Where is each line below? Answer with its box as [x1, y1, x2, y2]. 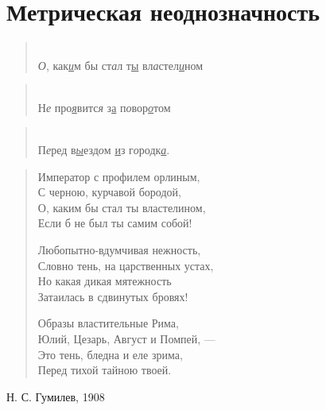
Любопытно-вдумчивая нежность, [37, 242, 201, 258]
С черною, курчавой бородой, [37, 184, 181, 200]
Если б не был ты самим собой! [37, 215, 192, 231]
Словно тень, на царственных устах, [37, 257, 214, 273]
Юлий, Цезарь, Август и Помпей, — [37, 331, 215, 347]
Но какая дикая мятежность [37, 273, 172, 289]
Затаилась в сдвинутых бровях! [37, 288, 188, 304]
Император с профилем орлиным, [37, 168, 200, 184]
